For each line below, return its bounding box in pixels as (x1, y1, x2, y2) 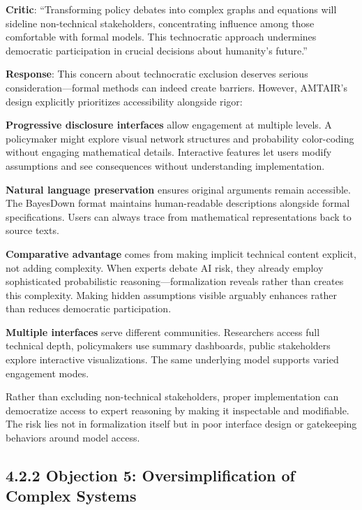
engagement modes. (6, 365, 89, 380)
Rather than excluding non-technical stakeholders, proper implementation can (6, 389, 339, 404)
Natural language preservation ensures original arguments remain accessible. (6, 182, 351, 196)
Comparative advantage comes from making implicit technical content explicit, (6, 246, 356, 261)
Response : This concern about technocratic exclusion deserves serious (6, 66, 308, 81)
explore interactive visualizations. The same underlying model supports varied (6, 352, 339, 367)
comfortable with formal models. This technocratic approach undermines (6, 29, 317, 44)
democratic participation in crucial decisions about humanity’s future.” (6, 43, 308, 57)
